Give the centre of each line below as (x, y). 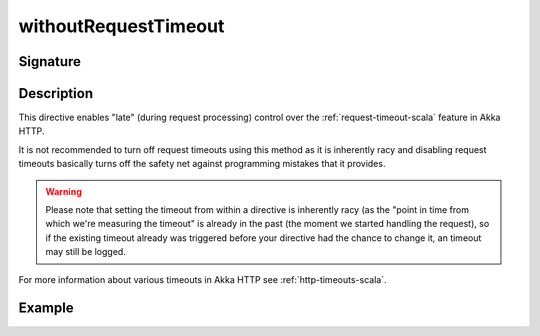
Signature (50, 61)
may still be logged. (86, 252)
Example (46, 308)
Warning (63, 191)
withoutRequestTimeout (121, 26)
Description (56, 93)
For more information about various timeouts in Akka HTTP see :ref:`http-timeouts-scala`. (202, 279)
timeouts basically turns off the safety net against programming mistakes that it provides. (202, 164)
